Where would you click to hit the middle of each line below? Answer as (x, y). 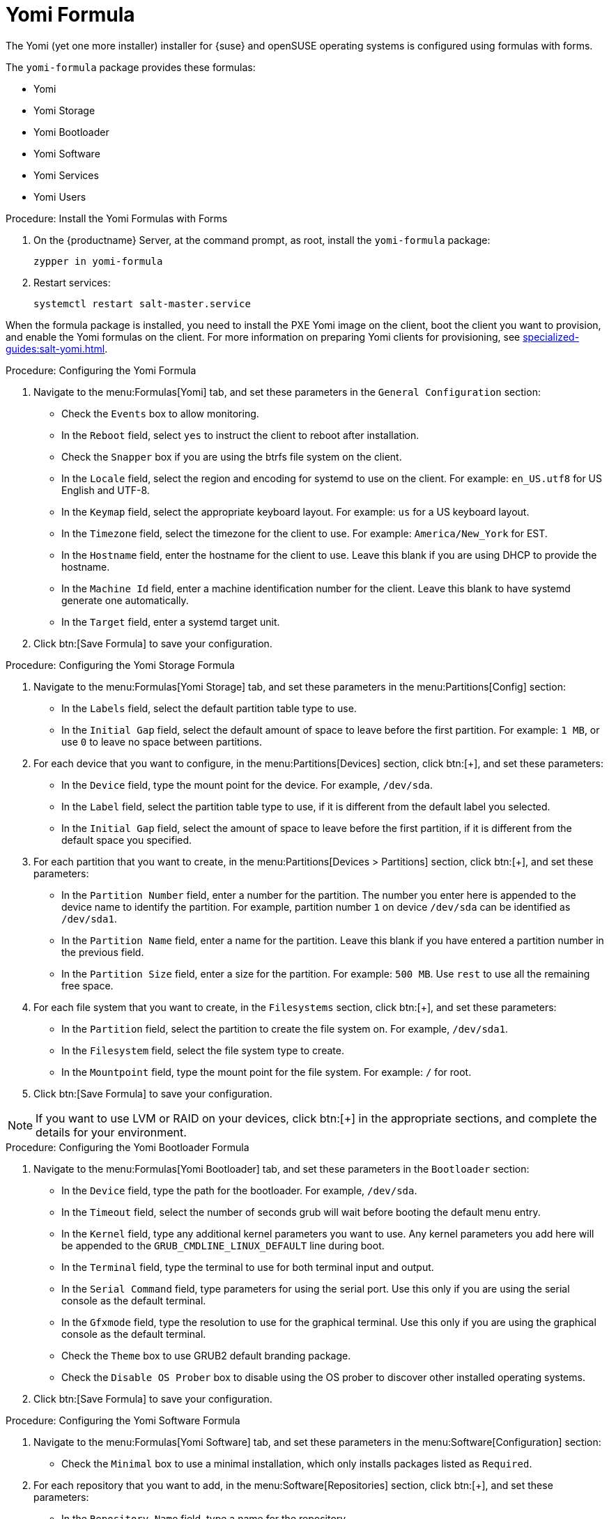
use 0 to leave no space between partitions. (162, 741)
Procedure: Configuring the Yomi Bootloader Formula (128, 1147)
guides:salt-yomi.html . (57, 348)
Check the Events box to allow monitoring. (160, 413)
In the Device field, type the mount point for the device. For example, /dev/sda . (247, 785)
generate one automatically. (125, 600)
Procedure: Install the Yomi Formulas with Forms (117, 218)
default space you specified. (127, 840)
